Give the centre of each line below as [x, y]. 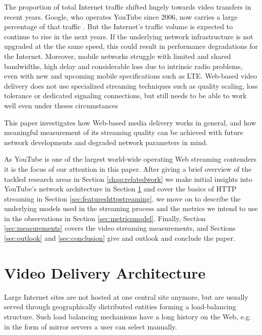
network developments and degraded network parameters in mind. [106, 142]
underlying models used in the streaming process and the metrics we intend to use [131, 208]
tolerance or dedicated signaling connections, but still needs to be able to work [125, 95]
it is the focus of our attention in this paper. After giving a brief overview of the [128, 169]
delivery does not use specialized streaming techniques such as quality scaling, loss [131, 85]
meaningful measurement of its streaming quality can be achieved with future [124, 132]
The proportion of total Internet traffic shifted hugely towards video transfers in [128, 7]
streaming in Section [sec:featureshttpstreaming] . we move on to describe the [122, 198]
